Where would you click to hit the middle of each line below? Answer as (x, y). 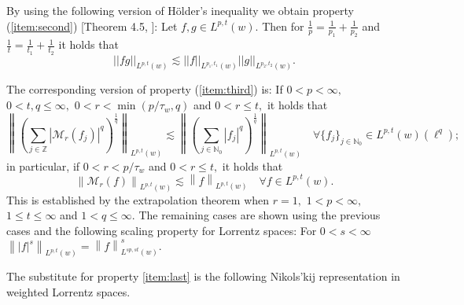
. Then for (280, 26)
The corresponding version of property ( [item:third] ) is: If (145, 89)
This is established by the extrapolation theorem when (138, 199)
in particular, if (43, 165)
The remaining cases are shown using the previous (260, 215)
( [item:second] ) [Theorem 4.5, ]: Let (92, 26)
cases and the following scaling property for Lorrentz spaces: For (162, 230)
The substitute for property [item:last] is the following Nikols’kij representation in (203, 276)
